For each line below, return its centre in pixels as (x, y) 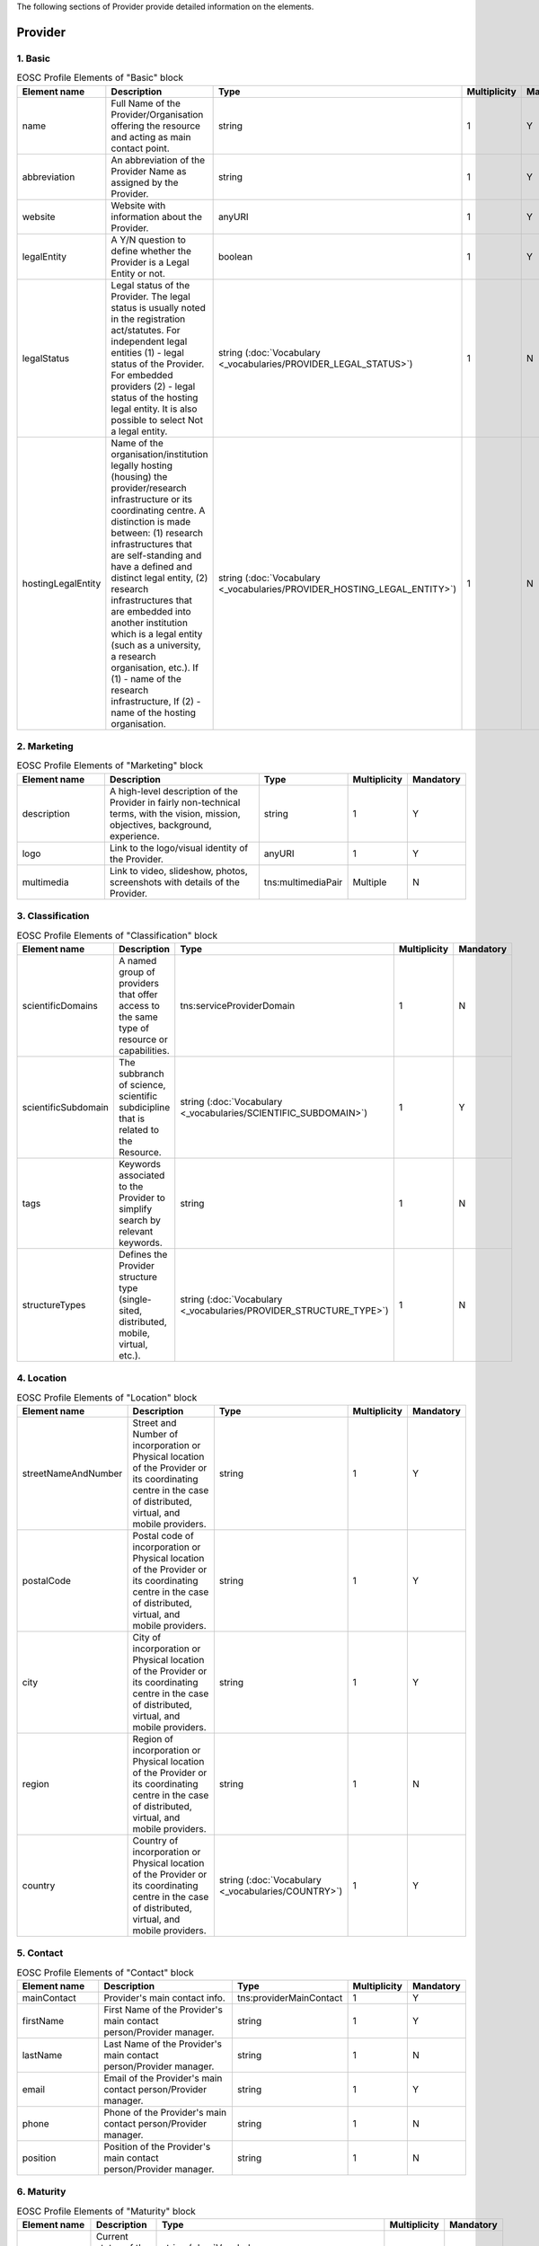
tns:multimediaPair (303, 882)
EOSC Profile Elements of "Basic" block (100, 78)
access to (139, 1005)
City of (147, 1637)
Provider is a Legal (150, 262)
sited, (130, 1310)
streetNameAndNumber (72, 1473)
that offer (138, 995)
